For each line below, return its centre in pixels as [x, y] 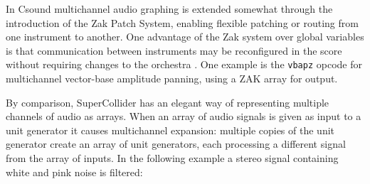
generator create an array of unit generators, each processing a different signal [176, 144]
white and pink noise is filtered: [74, 172]
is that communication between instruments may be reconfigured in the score [174, 50]
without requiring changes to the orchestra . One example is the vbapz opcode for [184, 64]
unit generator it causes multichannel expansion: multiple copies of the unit [170, 130]
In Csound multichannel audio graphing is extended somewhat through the [169, 9]
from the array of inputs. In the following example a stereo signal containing [172, 158]
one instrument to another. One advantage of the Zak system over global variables [185, 37]
